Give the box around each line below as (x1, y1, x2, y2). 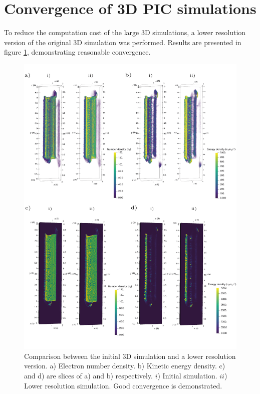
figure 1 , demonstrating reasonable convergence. (4, 47, 151, 57)
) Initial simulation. (157, 370, 217, 380)
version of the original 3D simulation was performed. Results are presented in (4, 37, 241, 47)
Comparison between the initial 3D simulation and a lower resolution (24, 350, 236, 361)
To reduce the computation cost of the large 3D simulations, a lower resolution (4, 27, 246, 38)
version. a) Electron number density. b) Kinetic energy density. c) (24, 360, 225, 371)
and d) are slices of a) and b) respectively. (24, 370, 153, 380)
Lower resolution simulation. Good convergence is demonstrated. (24, 380, 222, 390)
